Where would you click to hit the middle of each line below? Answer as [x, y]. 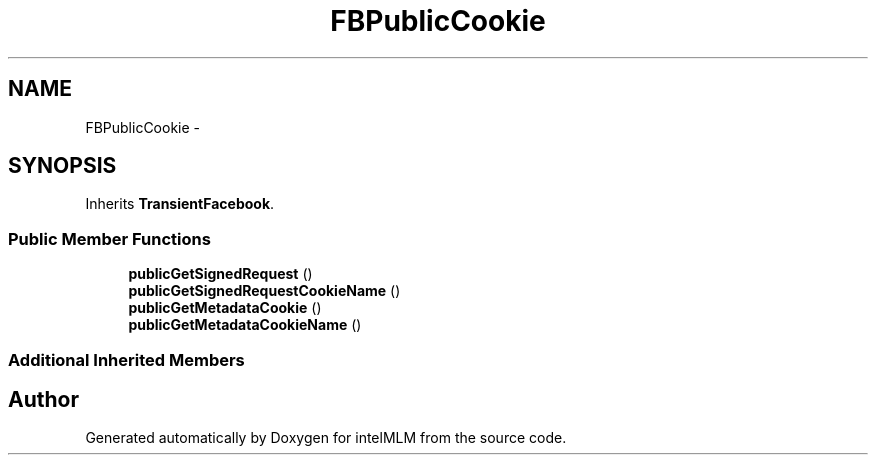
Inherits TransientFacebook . [180, 204]
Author [43, 399]
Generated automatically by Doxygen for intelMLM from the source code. [326, 438]
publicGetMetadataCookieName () [245, 325]
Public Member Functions [109, 238]
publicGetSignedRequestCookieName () [264, 291]
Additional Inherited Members [126, 359]
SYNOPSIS [62, 166]
